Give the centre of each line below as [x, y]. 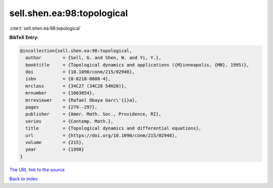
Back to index [24, 179]
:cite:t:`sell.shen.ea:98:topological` [45, 28]
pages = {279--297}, [62, 107]
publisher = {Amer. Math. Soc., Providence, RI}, [94, 114]
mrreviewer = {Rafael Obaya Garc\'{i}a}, [81, 100]
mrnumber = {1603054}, [60, 93]
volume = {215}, [55, 142]
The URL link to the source [37, 169]
